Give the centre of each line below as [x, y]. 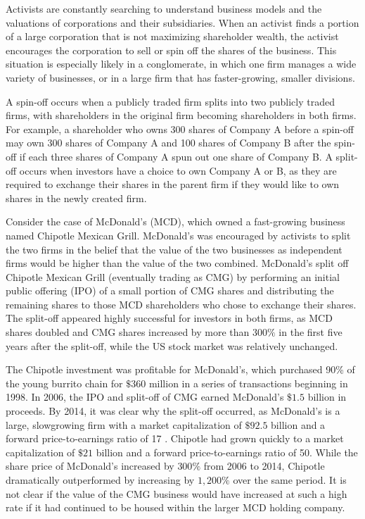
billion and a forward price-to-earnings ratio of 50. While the [227, 452]
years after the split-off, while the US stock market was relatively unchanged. [172, 345]
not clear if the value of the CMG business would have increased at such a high [177, 493]
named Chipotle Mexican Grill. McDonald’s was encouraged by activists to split [178, 235]
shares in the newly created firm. [76, 198]
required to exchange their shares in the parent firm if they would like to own [173, 184]
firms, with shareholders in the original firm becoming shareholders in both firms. [181, 115]
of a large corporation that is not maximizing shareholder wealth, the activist [172, 36]
